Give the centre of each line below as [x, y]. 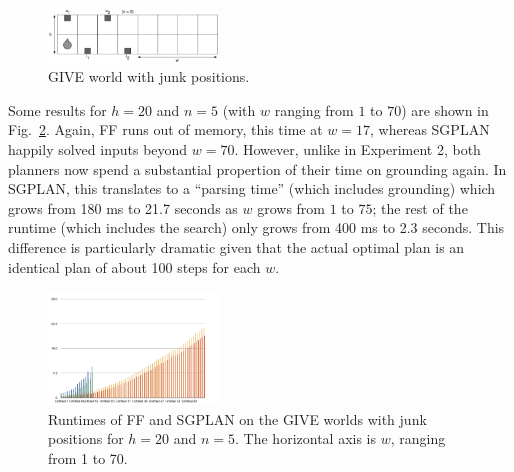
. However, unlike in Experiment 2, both [357, 149]
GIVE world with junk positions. [149, 76]
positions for [86, 438]
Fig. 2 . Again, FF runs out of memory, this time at [165, 129]
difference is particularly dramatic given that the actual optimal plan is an [236, 246]
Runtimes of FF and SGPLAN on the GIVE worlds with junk [237, 418]
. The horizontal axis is [305, 438]
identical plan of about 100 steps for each [134, 266]
